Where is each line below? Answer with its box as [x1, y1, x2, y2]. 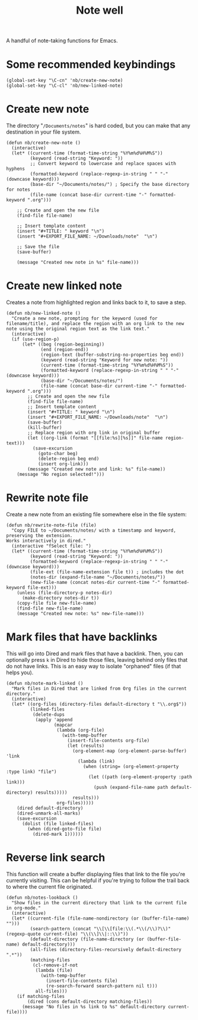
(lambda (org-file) [56, 727, 105, 733]
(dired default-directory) [17, 805, 84, 811]
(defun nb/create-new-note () [6, 140, 81, 146]
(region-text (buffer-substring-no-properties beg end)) [40, 352, 184, 358]
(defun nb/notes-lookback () [6, 895, 78, 901]
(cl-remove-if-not [32, 962, 78, 968]
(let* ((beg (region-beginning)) [21, 342, 105, 348]
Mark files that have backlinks [6, 630, 158, 644]
